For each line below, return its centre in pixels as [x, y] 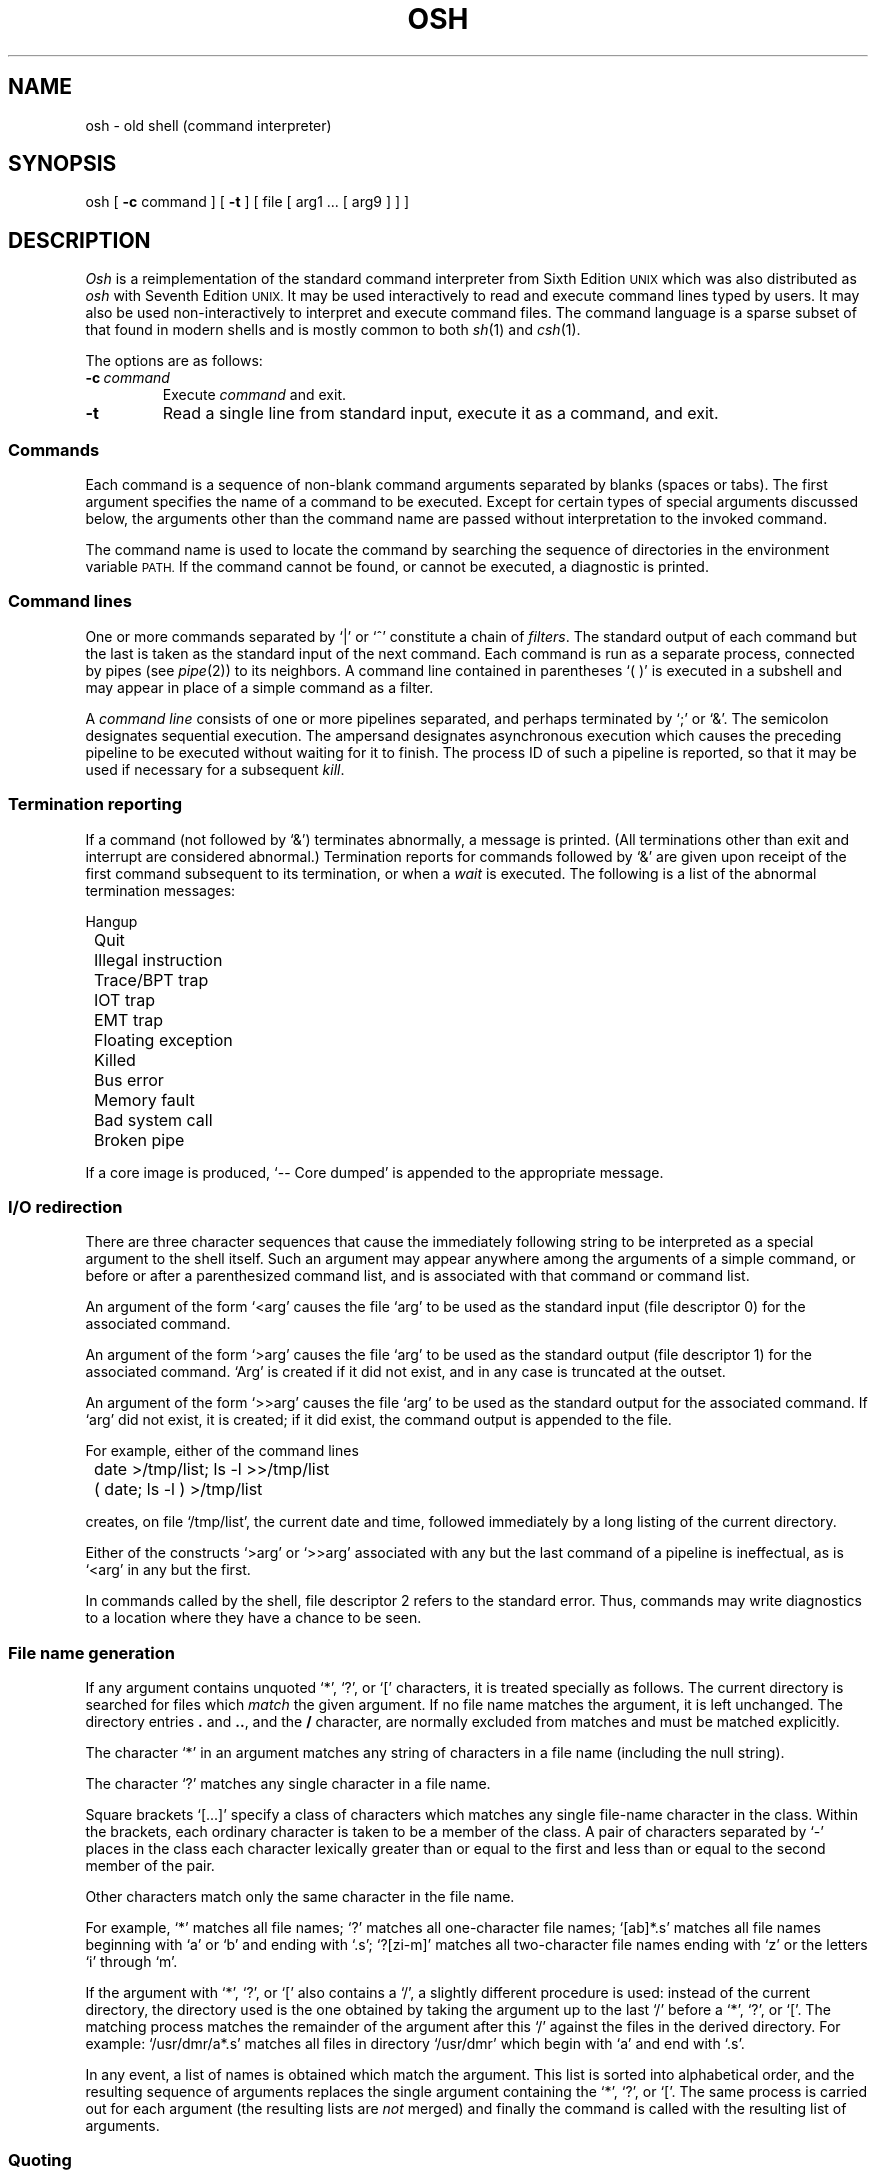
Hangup [111, 921]
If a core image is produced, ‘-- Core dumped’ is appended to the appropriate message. [374, 1172]
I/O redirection [65, 1206]
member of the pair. [150, 1866]
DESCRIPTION [79, 240]
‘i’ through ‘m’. [131, 1962]
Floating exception [163, 1039]
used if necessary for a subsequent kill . [215, 769]
